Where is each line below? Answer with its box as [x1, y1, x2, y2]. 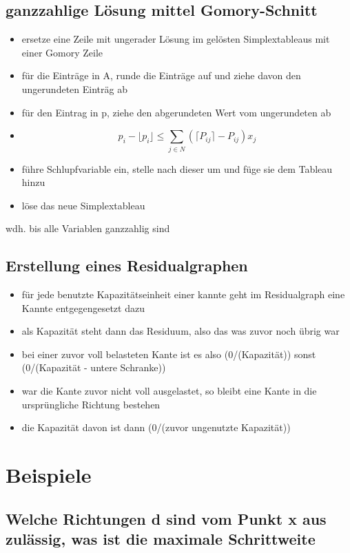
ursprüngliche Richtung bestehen [21, 397, 161, 411]
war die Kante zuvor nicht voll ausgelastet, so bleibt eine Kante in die [21, 384, 317, 398]
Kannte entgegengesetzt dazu [21, 300, 145, 315]
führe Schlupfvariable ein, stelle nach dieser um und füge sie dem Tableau [21, 161, 333, 176]
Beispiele [6, 461, 92, 489]
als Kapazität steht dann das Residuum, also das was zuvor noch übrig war [21, 324, 340, 338]
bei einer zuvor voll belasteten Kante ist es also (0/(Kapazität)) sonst [21, 346, 316, 361]
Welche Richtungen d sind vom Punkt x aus [6, 508, 327, 529]
